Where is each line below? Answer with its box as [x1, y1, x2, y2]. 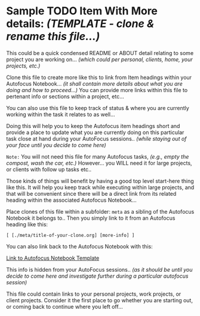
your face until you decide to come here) [6, 141, 106, 148]
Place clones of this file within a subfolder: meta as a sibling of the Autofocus [6, 208, 195, 215]
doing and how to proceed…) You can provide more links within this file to [6, 86, 188, 93]
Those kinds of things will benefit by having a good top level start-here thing [6, 177, 194, 184]
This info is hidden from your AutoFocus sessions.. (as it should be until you [6, 266, 193, 273]
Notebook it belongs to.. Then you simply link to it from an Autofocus [6, 214, 176, 221]
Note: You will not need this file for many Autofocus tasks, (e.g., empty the [6, 153, 189, 160]
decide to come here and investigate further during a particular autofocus [6, 272, 189, 279]
